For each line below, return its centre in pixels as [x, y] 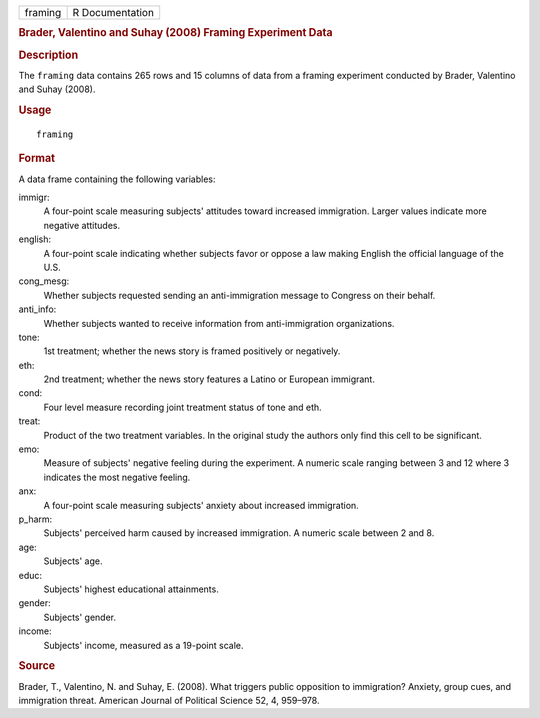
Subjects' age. [73, 561]
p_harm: [35, 519]
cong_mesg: [44, 281]
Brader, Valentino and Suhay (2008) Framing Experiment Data [175, 33]
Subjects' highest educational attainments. [131, 589]
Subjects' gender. [80, 617]
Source [37, 666]
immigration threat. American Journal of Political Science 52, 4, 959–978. [169, 700]
